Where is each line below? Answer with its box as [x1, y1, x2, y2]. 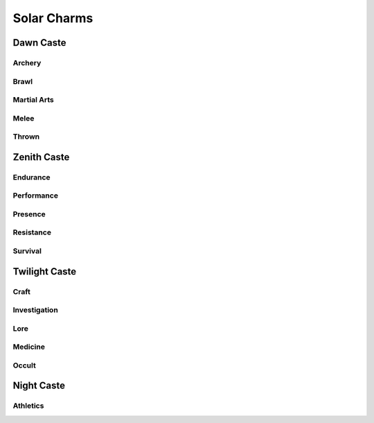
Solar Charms [12, 10, 93, 26]
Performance [12, 191, 59, 200]
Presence [12, 209, 46, 218]
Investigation [12, 305, 58, 315]
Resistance [12, 227, 52, 237]
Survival [12, 246, 42, 256]
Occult [12, 361, 36, 370]
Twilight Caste [12, 266, 77, 277]
